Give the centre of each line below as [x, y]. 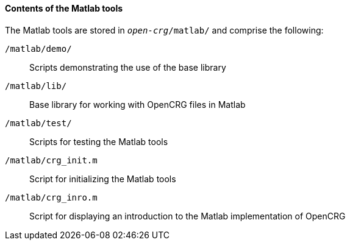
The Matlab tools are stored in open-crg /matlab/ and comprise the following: [164, 30]
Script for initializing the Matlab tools [103, 179]
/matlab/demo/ [38, 48]
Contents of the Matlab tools [64, 8]
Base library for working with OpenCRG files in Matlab [137, 104]
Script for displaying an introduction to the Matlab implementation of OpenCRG [187, 216]
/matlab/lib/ [36, 86]
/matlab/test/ [38, 123]
